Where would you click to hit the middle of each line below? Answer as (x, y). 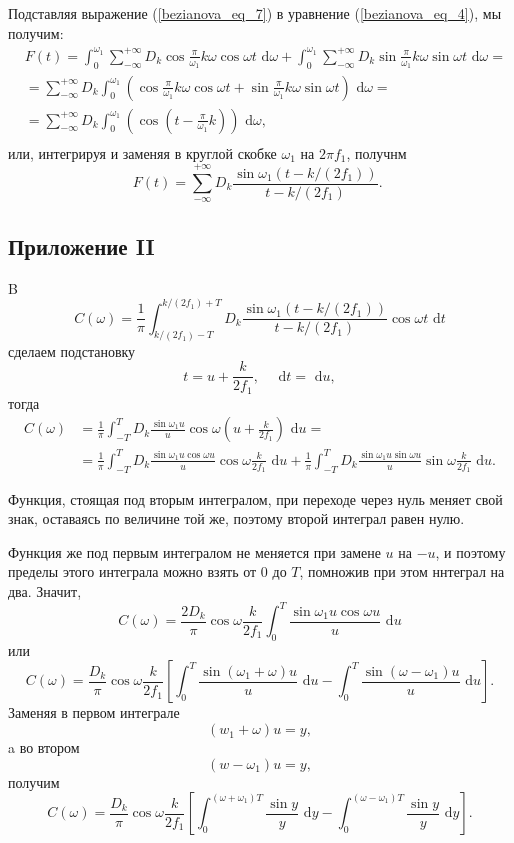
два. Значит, (45, 590)
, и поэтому (470, 551)
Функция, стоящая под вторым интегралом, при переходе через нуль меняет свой (255, 498)
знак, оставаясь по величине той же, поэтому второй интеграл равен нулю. (236, 518)
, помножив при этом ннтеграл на (402, 571)
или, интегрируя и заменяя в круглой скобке (142, 152)
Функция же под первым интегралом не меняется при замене (194, 551)
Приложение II (81, 245)
